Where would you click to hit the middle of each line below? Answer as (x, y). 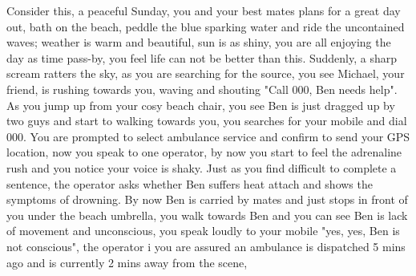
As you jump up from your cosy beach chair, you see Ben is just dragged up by (201, 105)
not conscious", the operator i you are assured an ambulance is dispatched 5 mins (206, 246)
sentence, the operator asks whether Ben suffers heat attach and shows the (190, 183)
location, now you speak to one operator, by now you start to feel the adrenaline (204, 152)
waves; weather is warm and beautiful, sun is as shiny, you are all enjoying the (199, 42)
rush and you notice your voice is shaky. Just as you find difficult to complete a (202, 167)
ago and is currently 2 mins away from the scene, (127, 262)
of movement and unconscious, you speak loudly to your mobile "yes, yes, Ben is (203, 231)
